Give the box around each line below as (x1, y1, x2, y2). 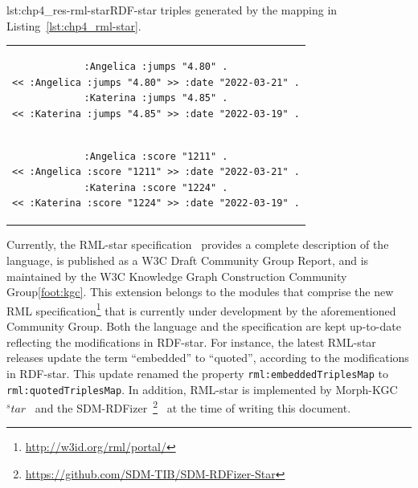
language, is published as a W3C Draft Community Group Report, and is (6, 252, 369, 269)
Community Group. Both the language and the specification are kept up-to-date (6, 318, 401, 335)
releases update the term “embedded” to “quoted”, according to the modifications (6, 349, 409, 366)
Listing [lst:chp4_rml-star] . (6, 17, 141, 34)
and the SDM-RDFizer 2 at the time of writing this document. (35, 397, 351, 416)
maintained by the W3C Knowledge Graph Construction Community (6, 267, 347, 284)
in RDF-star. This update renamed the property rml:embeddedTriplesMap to (6, 364, 388, 381)
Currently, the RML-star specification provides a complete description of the (6, 236, 389, 253)
